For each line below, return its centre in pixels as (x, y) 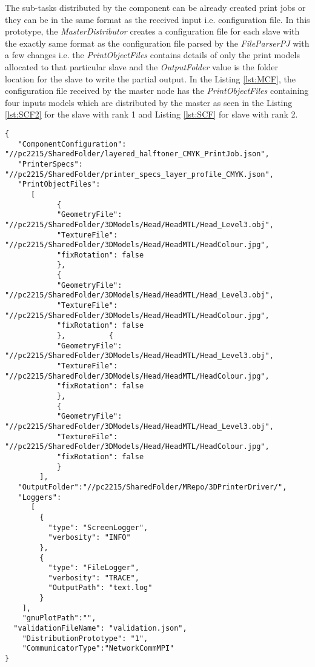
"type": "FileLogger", (94, 568)
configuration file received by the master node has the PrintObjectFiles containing (157, 91)
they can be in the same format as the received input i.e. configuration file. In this (157, 19)
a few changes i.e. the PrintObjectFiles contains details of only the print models (152, 55)
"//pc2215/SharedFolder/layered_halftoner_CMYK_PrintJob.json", (137, 154)
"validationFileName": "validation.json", (100, 629)
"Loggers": (40, 497)
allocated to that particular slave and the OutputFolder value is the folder (142, 66)
